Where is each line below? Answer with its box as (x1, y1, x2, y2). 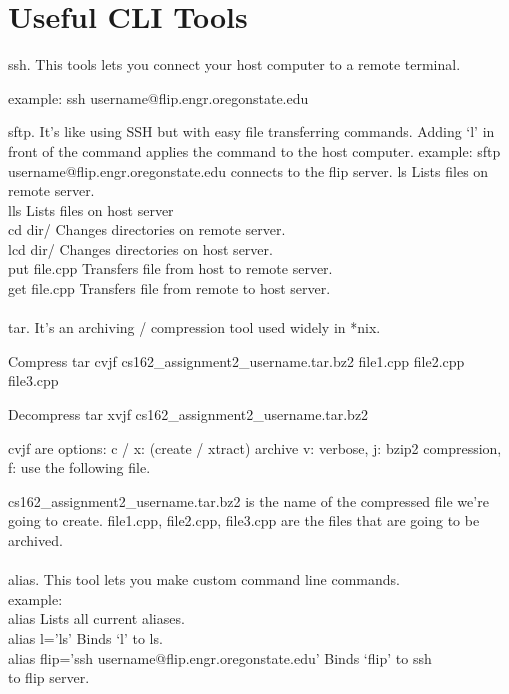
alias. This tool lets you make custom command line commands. (8, 569, 400, 590)
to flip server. (8, 667, 90, 688)
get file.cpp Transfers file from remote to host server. (8, 278, 331, 299)
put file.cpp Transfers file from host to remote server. (8, 258, 333, 279)
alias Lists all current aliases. (8, 608, 185, 629)
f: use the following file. (8, 457, 151, 478)
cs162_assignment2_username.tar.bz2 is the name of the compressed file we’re (8, 490, 489, 511)
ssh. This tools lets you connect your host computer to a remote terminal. (8, 54, 461, 75)
